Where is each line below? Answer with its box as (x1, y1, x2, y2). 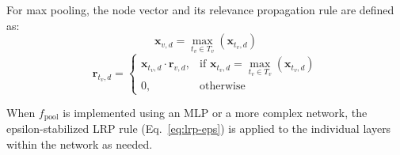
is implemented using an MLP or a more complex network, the (63, 104, 368, 120)
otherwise (200, 80, 246, 92)
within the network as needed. (6, 136, 153, 153)
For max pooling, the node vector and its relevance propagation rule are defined (6, 2, 394, 17)
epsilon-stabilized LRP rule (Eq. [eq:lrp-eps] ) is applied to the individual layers (6, 120, 391, 137)
